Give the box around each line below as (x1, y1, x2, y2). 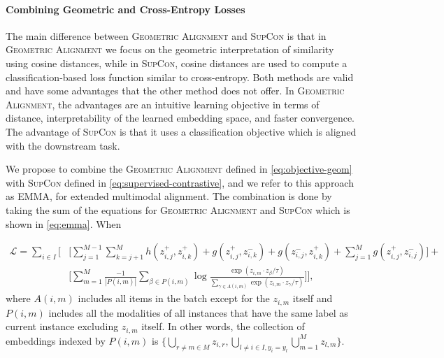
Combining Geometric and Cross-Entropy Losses (6, 1, 245, 16)
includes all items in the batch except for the (78, 291, 270, 306)
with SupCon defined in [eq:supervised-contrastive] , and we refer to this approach (6, 175, 354, 189)
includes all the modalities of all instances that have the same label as (48, 305, 348, 320)
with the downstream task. (6, 138, 120, 152)
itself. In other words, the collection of (141, 319, 305, 334)
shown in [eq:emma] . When (6, 216, 122, 231)
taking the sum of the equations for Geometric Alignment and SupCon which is (6, 202, 350, 217)
